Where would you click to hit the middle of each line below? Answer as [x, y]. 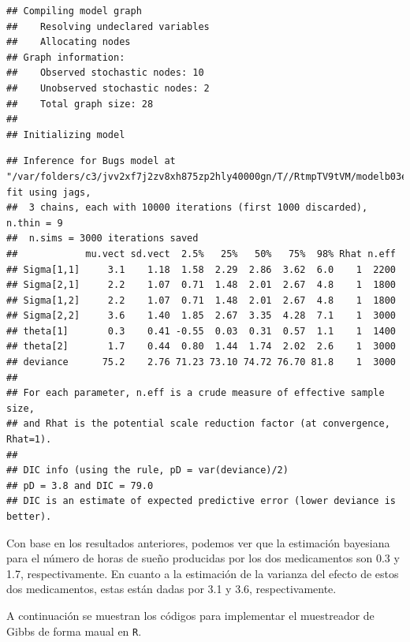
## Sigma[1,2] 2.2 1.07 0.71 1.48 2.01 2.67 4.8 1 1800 [201, 300]
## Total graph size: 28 [80, 104]
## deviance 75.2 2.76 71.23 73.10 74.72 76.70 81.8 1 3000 [201, 362]
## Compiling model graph [74, 11]
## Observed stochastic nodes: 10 [105, 73]
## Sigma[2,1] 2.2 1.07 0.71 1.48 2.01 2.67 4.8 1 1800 [201, 285]
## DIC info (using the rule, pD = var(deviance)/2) [147, 470]
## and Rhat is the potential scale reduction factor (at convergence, [198, 424]
